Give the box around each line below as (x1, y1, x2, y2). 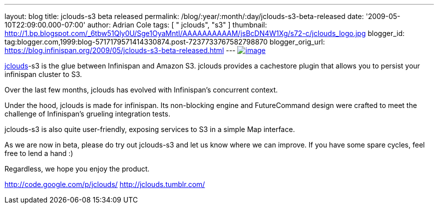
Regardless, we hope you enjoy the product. (4, 164, 150, 173)
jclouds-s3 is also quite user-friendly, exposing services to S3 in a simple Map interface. (4, 125, 295, 133)
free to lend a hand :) (4, 149, 73, 157)
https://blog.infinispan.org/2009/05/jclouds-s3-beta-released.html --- (4, 46, 236, 54)
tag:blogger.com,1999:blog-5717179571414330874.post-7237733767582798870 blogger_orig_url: (4, 37, 325, 46)
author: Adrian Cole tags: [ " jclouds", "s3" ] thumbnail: (87, 20, 267, 29)
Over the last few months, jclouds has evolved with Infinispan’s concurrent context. (4, 85, 278, 94)
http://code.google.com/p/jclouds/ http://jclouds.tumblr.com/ (4, 180, 205, 188)
